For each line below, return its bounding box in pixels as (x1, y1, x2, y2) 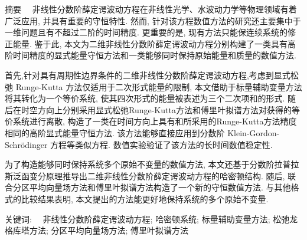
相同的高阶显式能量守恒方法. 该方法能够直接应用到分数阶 (5, 126, 225, 139)
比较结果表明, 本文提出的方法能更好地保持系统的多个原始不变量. (21, 192, 269, 205)
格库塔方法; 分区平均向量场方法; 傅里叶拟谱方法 (5, 224, 189, 236)
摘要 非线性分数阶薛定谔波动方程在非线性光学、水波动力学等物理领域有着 (5, 3, 297, 15)
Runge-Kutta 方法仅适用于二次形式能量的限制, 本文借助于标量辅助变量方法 (15, 80, 302, 93)
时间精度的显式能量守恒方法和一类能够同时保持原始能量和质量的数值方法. (12, 49, 296, 61)
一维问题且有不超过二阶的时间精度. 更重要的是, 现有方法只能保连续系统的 (5, 26, 288, 38)
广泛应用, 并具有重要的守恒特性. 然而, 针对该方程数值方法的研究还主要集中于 (5, 14, 301, 27)
